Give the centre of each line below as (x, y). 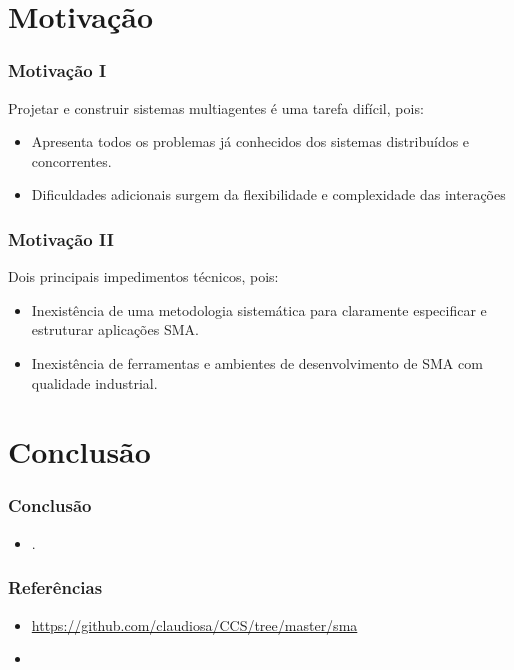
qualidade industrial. (94, 382)
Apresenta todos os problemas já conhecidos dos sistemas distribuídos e (250, 141)
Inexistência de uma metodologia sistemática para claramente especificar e (259, 309)
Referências (55, 587)
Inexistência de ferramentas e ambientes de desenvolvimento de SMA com (257, 362)
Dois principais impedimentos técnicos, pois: (143, 276)
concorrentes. (71, 160)
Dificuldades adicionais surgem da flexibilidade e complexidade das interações (268, 194)
